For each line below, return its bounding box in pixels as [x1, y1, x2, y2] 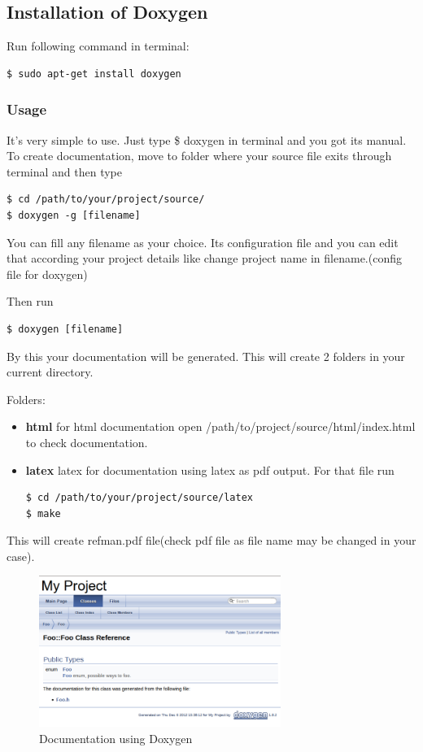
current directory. [7, 363, 94, 380]
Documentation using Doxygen [39, 729, 193, 746]
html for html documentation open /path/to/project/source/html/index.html [25, 418, 416, 435]
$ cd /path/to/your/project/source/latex [25, 492, 253, 504]
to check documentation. [25, 433, 148, 450]
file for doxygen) [7, 265, 88, 282]
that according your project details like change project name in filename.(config [7, 250, 402, 267]
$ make [25, 507, 61, 519]
